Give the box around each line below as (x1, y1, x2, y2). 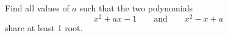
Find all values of (5, 2, 69, 14)
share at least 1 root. (5, 21, 83, 34)
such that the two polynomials (79, 2, 193, 14)
